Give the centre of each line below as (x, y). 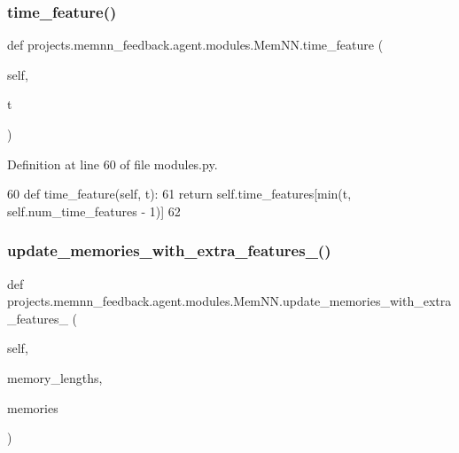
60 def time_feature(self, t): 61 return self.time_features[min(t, (179, 194)
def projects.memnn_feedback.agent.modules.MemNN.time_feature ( (195, 45)
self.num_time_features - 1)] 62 (94, 211)
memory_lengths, (55, 377)
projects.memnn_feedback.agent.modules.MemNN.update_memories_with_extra (229, 301)
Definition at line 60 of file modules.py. (113, 164)
